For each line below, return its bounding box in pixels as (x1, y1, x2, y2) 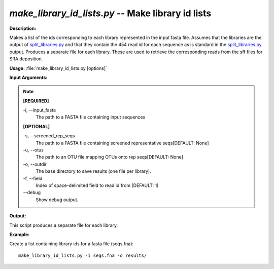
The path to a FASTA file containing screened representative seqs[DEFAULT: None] (36, 140, 209, 146)
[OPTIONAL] (23, 123, 50, 129)
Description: (9, 25, 37, 31)
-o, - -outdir (23, 161, 47, 167)
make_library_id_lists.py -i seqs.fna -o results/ (18, 252, 147, 258)
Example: (9, 231, 30, 238)
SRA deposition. (9, 56, 43, 62)
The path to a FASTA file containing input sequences (36, 114, 146, 120)
